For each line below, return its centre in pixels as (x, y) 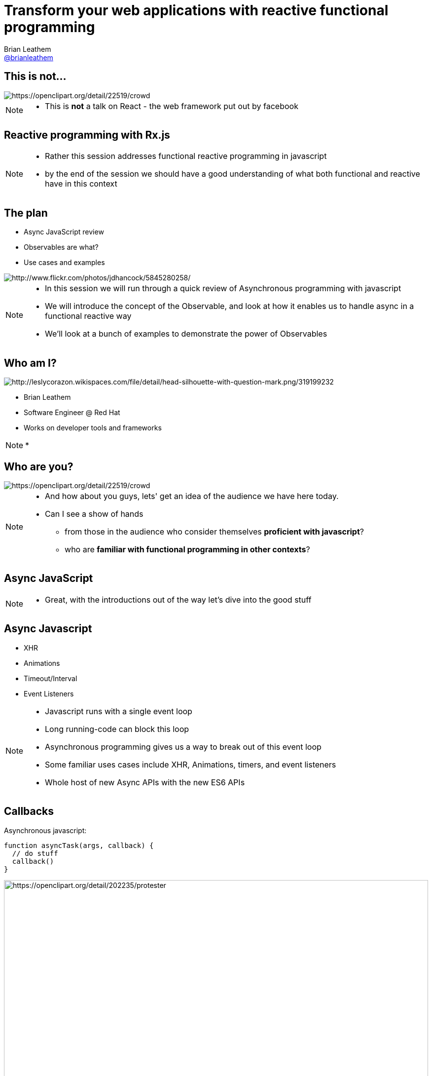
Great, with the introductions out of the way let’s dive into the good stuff (178, 599)
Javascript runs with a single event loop (119, 711)
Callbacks (29, 811)
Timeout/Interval (51, 678)
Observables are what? (61, 247)
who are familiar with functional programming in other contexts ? (187, 549)
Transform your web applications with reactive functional (196, 10)
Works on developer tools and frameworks (93, 428)
